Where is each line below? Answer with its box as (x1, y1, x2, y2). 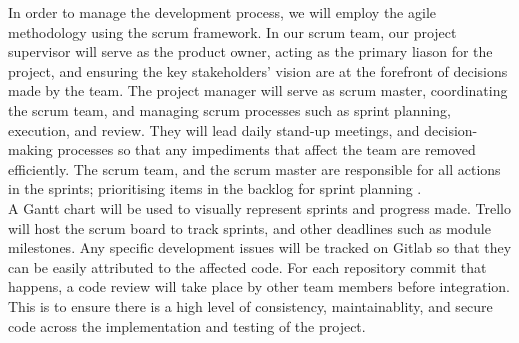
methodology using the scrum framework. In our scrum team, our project (8, 21, 457, 42)
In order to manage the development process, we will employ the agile (8, 2, 436, 22)
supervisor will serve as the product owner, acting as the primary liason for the (8, 41, 493, 62)
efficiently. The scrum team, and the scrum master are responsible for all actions (8, 158, 501, 179)
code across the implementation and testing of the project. (8, 315, 366, 336)
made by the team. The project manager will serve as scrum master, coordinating (8, 80, 508, 101)
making (8, 139, 53, 160)
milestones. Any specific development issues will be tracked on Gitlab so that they (8, 237, 512, 258)
